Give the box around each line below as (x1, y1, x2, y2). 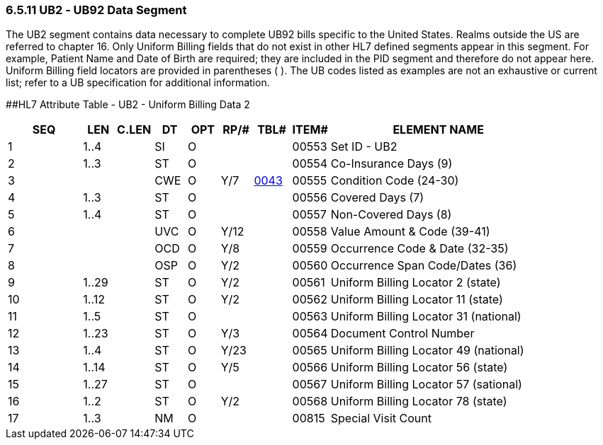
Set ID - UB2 (330, 139, 398, 154)
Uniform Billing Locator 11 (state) (330, 292, 503, 307)
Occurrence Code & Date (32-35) (330, 241, 509, 256)
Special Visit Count (330, 411, 432, 426)
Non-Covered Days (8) (330, 207, 452, 222)
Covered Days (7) (330, 190, 424, 205)
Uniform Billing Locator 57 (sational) (330, 377, 522, 392)
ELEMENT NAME (393, 122, 484, 137)
